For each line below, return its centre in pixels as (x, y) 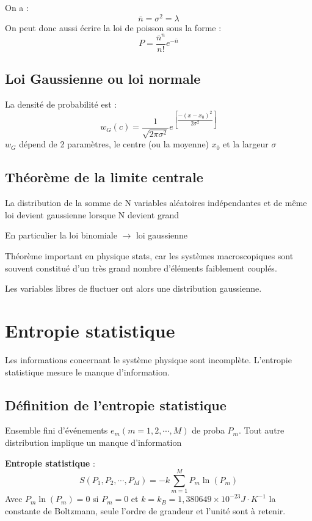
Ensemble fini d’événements (56, 430)
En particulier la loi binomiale (61, 235)
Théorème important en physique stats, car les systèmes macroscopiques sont (149, 256)
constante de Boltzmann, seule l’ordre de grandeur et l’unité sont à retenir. (145, 510)
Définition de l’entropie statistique (116, 405)
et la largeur (246, 144)
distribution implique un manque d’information (93, 442)
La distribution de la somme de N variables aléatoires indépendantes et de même (156, 203)
